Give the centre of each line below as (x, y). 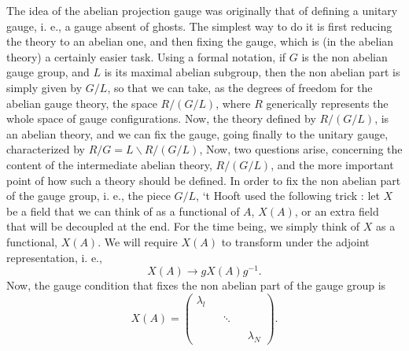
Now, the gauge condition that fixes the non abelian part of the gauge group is (196, 285)
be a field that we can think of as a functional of (123, 211)
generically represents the (327, 103)
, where (233, 103)
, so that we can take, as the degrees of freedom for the (240, 87)
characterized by (46, 149)
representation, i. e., (54, 257)
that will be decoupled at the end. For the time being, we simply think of (183, 226)
